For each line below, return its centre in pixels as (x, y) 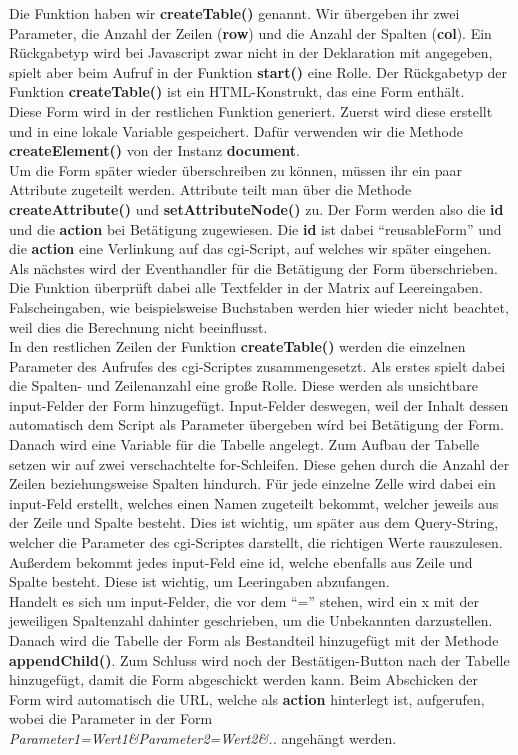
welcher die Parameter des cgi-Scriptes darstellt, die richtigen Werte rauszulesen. (256, 542)
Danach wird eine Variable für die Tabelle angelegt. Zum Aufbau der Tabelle (244, 444)
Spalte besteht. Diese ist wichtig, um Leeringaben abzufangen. (199, 581)
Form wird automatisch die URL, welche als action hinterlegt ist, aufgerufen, (247, 698)
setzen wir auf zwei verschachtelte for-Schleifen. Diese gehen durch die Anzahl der (259, 463)
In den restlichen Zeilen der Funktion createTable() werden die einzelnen (237, 346)
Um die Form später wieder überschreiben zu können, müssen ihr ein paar (236, 169)
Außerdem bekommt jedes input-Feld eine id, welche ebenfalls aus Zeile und (241, 561)
